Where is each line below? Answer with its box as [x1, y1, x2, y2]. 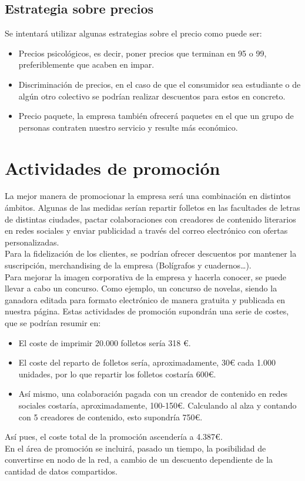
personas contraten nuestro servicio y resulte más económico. [18, 121, 238, 133]
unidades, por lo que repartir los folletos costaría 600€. [18, 367, 216, 380]
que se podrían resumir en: [5, 317, 101, 329]
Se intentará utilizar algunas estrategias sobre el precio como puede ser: [5, 27, 262, 39]
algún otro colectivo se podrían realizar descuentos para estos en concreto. [18, 89, 286, 102]
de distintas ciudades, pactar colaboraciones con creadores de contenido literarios [5, 213, 296, 225]
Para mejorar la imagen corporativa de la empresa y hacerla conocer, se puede [5, 270, 286, 283]
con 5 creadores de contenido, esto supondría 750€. [18, 410, 203, 423]
